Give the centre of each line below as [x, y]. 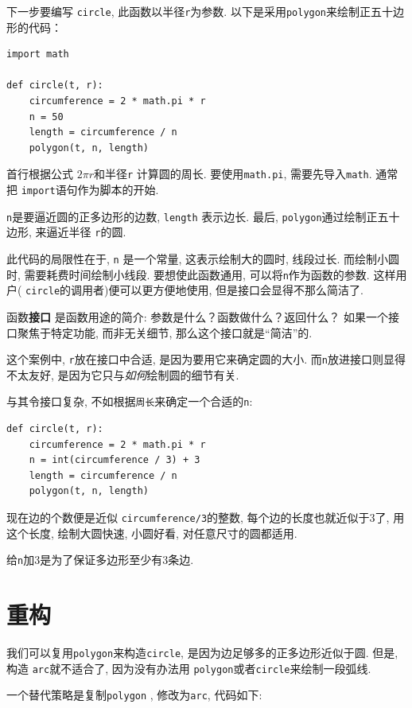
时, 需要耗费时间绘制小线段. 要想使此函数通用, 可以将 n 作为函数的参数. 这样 [201, 274]
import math [38, 54]
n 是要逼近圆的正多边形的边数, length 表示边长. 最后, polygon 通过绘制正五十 [203, 216]
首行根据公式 [40, 174]
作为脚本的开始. [118, 190]
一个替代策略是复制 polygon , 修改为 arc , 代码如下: [134, 695]
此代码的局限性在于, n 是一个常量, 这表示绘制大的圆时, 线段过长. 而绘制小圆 [203, 259]
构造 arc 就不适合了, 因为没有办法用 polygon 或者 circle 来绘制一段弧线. [189, 668]
